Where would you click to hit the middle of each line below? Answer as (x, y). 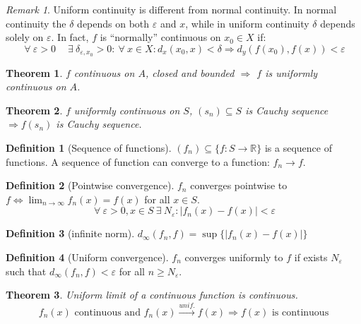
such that (26, 271)
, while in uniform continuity (247, 23)
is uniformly (291, 72)
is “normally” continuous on (160, 37)
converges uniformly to (234, 257)
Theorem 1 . (34, 72)
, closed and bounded (190, 72)
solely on (25, 37)
